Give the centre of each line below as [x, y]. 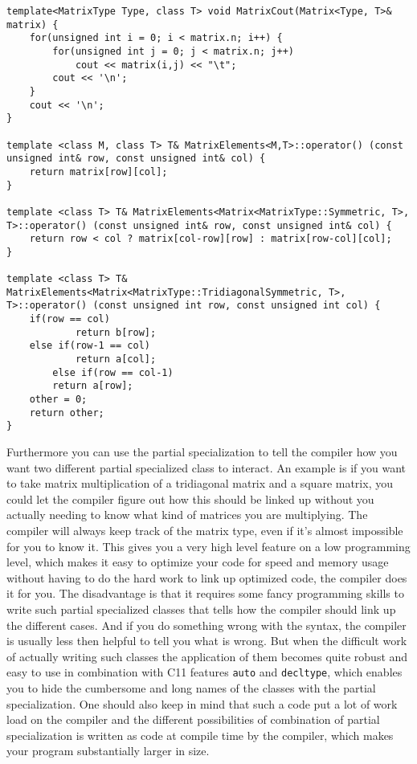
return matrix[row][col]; [98, 172]
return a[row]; [93, 386]
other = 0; [58, 400]
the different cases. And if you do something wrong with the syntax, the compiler [206, 625]
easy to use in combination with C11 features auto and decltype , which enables [204, 672]
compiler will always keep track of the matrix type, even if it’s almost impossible [205, 530]
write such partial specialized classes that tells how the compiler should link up [201, 609]
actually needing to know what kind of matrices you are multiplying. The [187, 515]
